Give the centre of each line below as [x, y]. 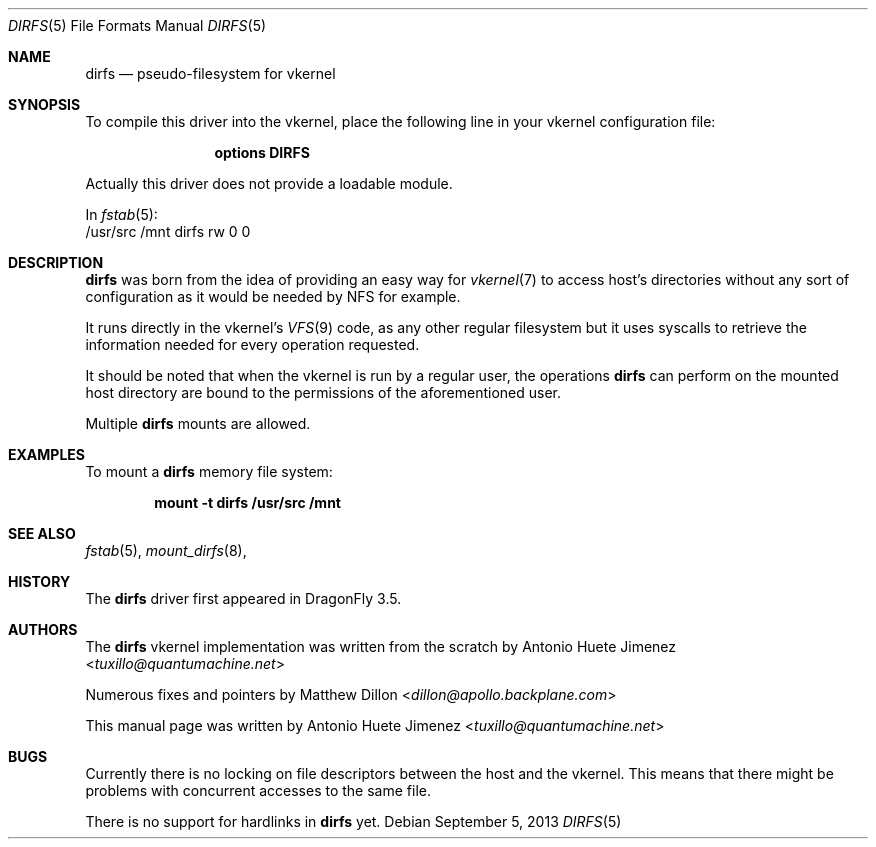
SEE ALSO [42, 533]
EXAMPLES [46, 454]
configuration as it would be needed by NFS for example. [273, 296]
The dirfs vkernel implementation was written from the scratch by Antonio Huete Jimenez [381, 646]
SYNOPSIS [44, 104]
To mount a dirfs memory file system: [209, 471]
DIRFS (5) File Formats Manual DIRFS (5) [137, 25]
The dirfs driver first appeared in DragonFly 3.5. [243, 598]
